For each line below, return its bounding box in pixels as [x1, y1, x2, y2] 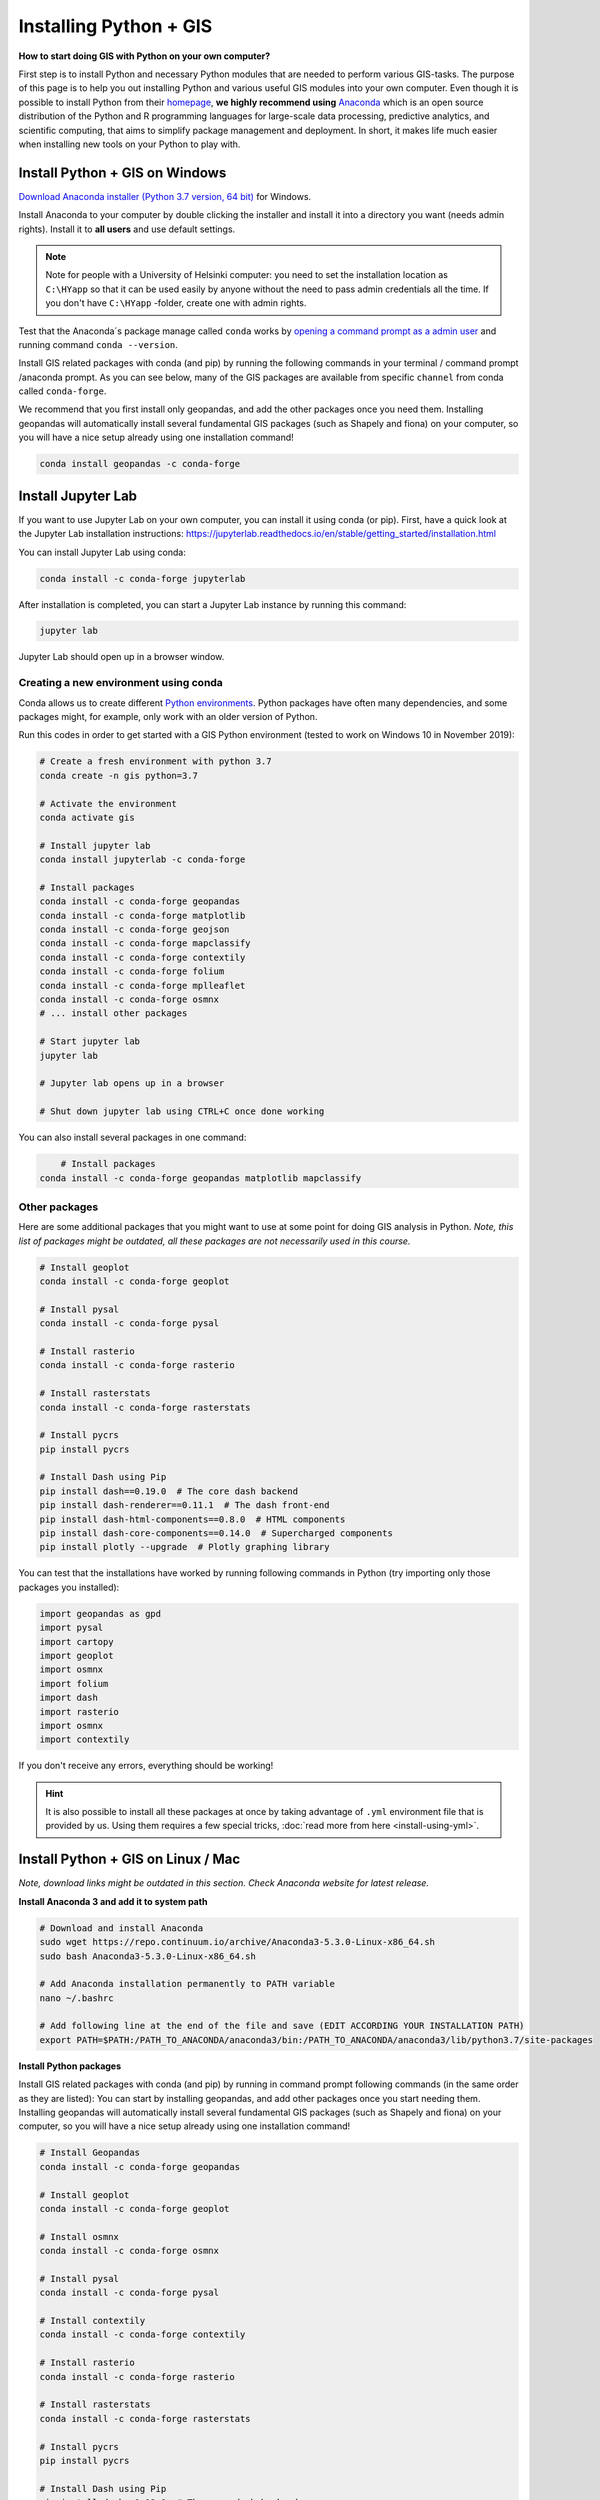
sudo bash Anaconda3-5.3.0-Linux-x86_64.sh [39, 1950, 257, 1962]
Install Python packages [18, 2060, 122, 2072]
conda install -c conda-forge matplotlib [39, 910, 246, 921]
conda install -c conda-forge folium [39, 966, 225, 977]
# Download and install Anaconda [39, 1922, 204, 1934]
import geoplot [39, 1650, 114, 1661]
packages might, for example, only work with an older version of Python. [18, 711, 318, 722]
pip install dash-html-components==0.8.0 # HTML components [39, 1513, 346, 1525]
